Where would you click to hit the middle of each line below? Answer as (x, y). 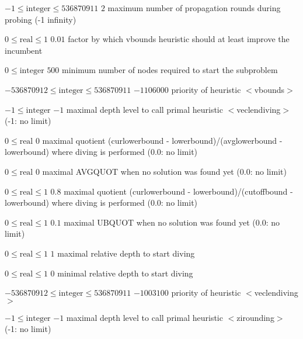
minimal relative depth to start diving (125, 273)
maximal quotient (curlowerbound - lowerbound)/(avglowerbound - (162, 140)
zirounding (255, 317)
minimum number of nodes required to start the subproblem (170, 70)
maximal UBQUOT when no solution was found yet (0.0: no (172, 222)
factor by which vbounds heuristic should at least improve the (179, 39)
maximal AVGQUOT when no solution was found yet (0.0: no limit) (164, 171)
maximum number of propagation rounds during (194, 8)
